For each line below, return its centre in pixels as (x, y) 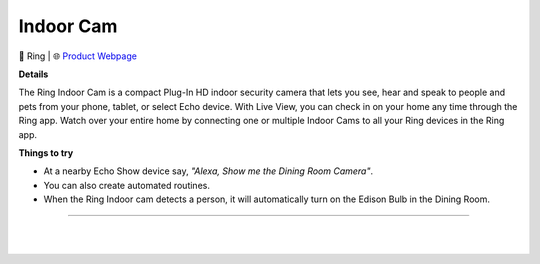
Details (33, 74)
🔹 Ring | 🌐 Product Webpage (77, 56)
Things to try (46, 152)
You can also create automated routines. (126, 185)
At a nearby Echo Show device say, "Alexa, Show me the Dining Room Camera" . (208, 171)
